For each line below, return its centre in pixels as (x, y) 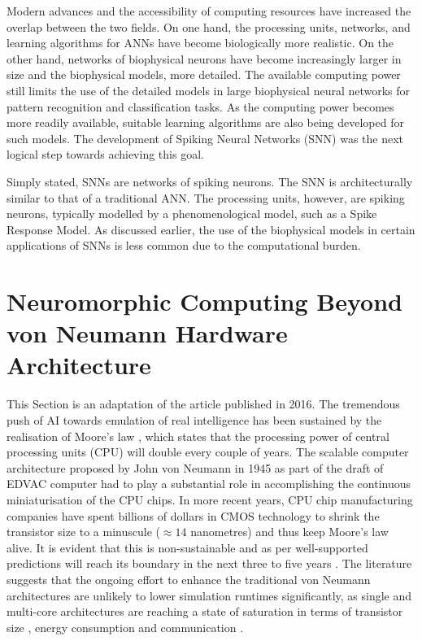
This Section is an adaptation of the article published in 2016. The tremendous (203, 404)
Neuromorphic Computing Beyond (204, 301)
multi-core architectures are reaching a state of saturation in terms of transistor (205, 611)
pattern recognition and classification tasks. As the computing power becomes (200, 106)
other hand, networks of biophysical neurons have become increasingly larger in (204, 58)
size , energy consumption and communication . (125, 627)
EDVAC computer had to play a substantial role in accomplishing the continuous (209, 484)
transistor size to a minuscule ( (83, 532)
